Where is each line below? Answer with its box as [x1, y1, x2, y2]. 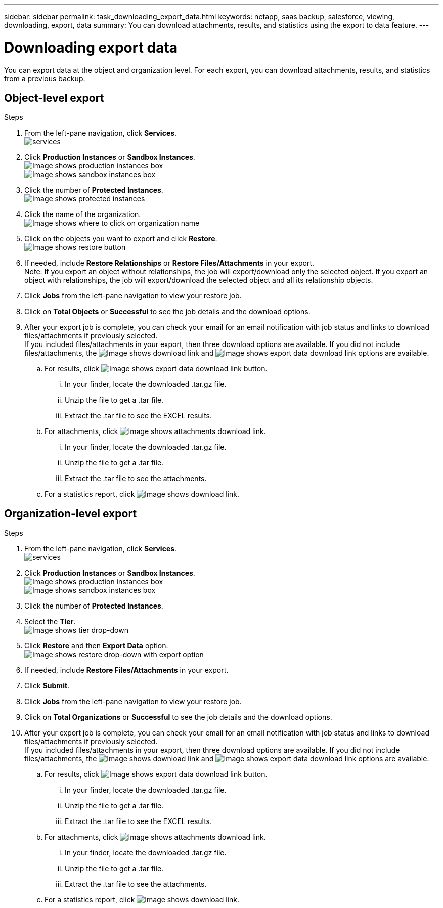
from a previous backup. [4, 74, 85, 83]
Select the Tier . [24, 617, 76, 626]
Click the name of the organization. [24, 210, 141, 219]
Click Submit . [24, 681, 70, 690]
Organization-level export [4, 507, 137, 520]
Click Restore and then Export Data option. [24, 641, 168, 651]
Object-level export [4, 91, 104, 104]
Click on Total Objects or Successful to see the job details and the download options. [24, 307, 311, 316]
